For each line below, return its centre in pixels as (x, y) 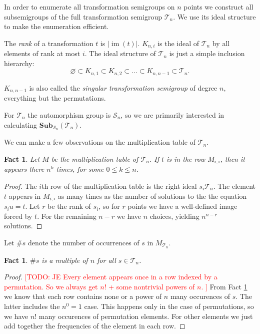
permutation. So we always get (51, 286)
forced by (18, 216)
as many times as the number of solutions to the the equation (152, 196)
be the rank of (69, 206)
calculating (21, 124)
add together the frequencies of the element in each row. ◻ (95, 326)
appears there (24, 169)
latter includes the (32, 306)
